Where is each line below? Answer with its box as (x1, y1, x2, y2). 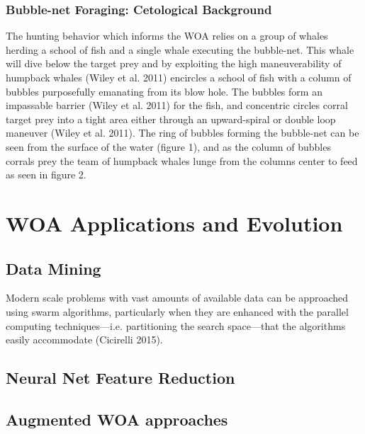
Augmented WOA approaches (6, 408, 228, 430)
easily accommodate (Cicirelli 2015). (6, 332, 163, 347)
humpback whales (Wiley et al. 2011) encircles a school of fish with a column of (6, 70, 352, 84)
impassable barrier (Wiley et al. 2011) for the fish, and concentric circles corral (6, 98, 348, 113)
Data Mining (6, 257, 101, 279)
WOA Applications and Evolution (6, 208, 343, 237)
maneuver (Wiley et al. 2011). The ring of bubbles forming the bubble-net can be (6, 125, 359, 140)
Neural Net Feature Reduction (6, 367, 235, 389)
